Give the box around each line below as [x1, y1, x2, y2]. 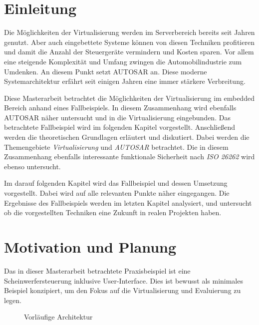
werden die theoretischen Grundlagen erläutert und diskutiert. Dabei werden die [4, 132, 250, 142]
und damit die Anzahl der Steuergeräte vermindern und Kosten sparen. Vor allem [4, 46, 254, 57]
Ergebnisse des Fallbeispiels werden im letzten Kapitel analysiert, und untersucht [4, 197, 252, 208]
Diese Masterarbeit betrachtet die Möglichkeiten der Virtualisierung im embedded [4, 92, 255, 103]
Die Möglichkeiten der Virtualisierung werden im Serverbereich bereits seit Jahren [4, 27, 255, 37]
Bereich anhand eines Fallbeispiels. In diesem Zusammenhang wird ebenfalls [4, 102, 237, 113]
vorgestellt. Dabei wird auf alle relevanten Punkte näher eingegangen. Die [4, 188, 230, 198]
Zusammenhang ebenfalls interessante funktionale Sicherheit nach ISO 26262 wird [4, 151, 255, 162]
